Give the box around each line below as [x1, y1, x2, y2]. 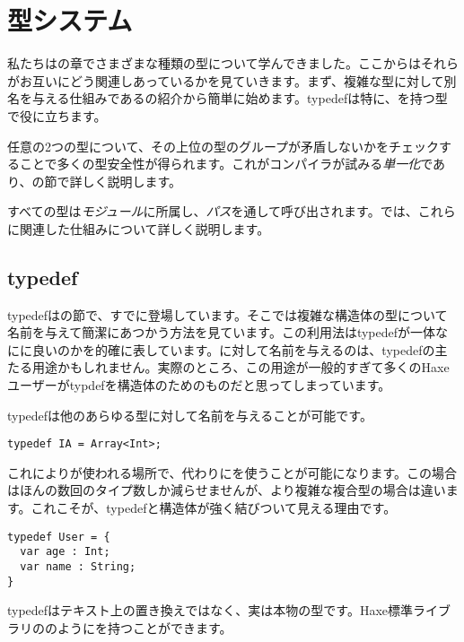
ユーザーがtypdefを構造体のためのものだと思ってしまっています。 [7, 376, 391, 395]
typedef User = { [7, 530, 110, 543]
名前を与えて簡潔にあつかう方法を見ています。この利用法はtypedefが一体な [7, 323, 449, 342]
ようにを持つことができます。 [57, 618, 232, 637]
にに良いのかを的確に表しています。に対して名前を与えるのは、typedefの [7, 340, 435, 359]
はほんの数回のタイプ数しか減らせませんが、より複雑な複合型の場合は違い [7, 481, 446, 499]
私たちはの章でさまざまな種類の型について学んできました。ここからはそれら [7, 54, 459, 73]
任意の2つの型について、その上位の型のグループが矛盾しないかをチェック [7, 136, 440, 155]
